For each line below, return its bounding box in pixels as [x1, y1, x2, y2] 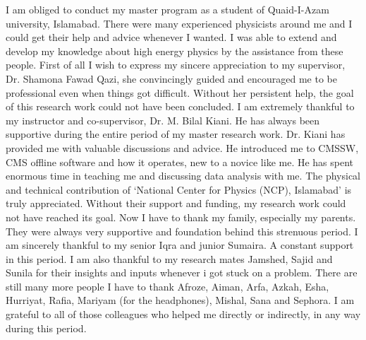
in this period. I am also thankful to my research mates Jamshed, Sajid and [6, 251, 333, 266]
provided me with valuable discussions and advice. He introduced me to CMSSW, [6, 140, 359, 155]
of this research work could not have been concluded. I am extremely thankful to [6, 99, 355, 114]
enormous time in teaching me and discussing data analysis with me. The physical [6, 168, 360, 183]
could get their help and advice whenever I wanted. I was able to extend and [6, 30, 337, 45]
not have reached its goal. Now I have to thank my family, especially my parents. [6, 209, 356, 224]
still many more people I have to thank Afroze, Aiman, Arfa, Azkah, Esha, [6, 279, 329, 293]
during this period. [6, 320, 87, 335]
